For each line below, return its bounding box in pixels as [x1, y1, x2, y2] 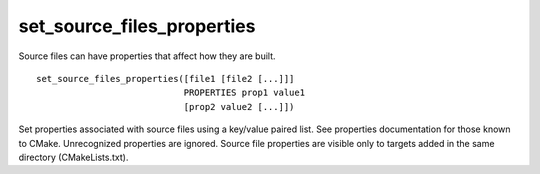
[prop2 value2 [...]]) [183, 101, 295, 112]
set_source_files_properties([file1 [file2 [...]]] [36, 73, 295, 84]
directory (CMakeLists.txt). [18, 151, 129, 163]
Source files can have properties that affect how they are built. [18, 50, 276, 62]
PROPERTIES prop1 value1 [183, 87, 305, 99]
